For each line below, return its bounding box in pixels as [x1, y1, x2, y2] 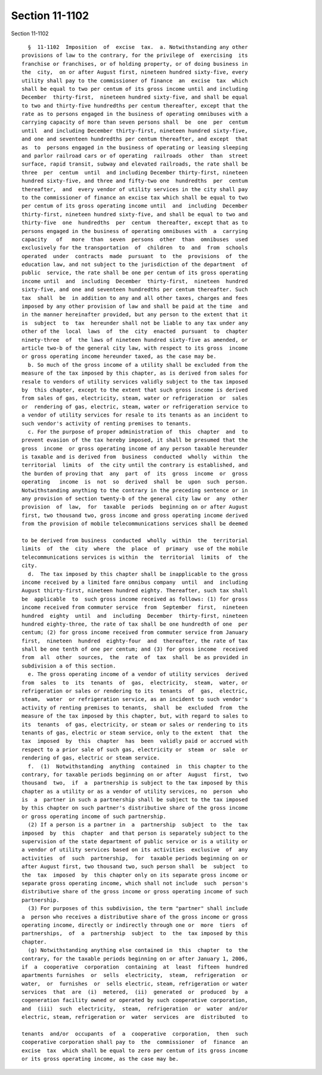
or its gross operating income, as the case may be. [21, 1055, 179, 1062]
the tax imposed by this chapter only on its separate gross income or [21, 871, 248, 878]
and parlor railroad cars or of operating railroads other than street [21, 152, 248, 160]
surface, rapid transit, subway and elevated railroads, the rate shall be [21, 161, 248, 167]
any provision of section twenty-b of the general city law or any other [21, 495, 248, 502]
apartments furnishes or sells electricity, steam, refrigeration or [21, 972, 248, 979]
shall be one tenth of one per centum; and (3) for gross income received [21, 646, 248, 653]
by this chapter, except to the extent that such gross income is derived [21, 386, 248, 393]
